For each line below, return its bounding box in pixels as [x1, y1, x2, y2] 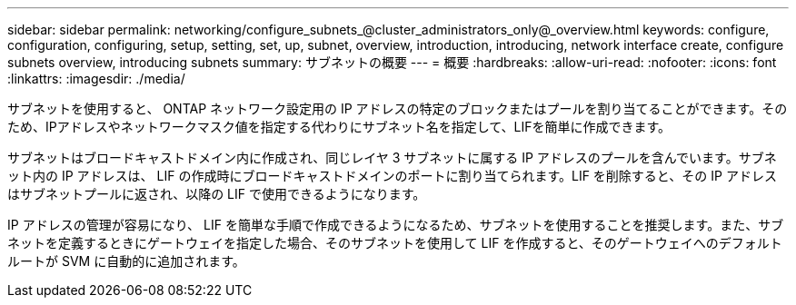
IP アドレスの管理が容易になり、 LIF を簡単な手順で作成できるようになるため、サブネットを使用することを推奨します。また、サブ [7, 217, 784, 232]
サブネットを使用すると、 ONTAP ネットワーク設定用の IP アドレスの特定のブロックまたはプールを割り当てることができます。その [7, 101, 788, 116]
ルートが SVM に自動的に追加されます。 [7, 253, 245, 269]
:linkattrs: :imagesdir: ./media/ [7, 71, 185, 86]
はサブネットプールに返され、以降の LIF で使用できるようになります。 [7, 186, 426, 202]
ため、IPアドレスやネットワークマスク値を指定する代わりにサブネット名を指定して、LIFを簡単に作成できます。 [7, 119, 672, 134]
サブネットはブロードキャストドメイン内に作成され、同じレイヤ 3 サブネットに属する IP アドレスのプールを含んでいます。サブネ [7, 150, 777, 165]
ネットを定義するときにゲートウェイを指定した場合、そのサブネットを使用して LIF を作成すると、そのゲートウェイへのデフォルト [7, 235, 782, 251]
